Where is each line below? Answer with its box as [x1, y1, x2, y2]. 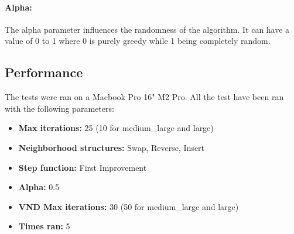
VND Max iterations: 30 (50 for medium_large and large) [18, 200, 239, 212]
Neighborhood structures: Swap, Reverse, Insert [18, 141, 205, 153]
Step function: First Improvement [18, 161, 147, 173]
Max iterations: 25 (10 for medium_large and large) [18, 122, 214, 134]
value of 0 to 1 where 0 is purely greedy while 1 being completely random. [5, 35, 271, 47]
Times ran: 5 [18, 220, 70, 232]
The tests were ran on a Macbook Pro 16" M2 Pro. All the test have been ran [5, 91, 284, 103]
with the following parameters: [5, 102, 114, 114]
